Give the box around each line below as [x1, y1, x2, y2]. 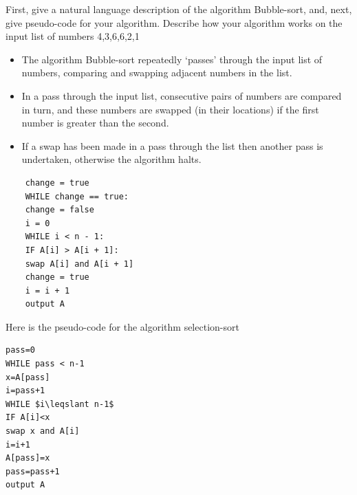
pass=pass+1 [6, 466, 60, 476]
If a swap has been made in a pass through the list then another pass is [21, 138, 323, 153]
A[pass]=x [6, 453, 50, 463]
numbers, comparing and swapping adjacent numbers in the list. [21, 65, 292, 80]
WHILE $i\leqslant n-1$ [6, 399, 114, 409]
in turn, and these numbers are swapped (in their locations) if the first [21, 102, 319, 116]
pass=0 [6, 345, 35, 355]
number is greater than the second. [21, 115, 169, 130]
